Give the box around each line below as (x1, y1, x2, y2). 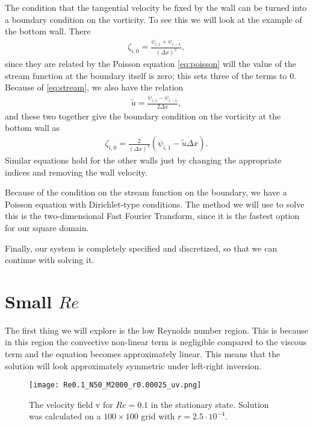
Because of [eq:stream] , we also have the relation (5, 81, 184, 94)
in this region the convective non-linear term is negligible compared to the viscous (5, 335, 307, 348)
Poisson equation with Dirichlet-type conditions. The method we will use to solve (5, 197, 305, 210)
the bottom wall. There (5, 25, 91, 37)
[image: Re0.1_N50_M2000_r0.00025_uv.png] (29, 381, 202, 390)
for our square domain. (5, 221, 89, 234)
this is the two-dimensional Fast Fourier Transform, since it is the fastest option (5, 209, 300, 222)
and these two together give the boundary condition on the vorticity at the (5, 109, 281, 122)
